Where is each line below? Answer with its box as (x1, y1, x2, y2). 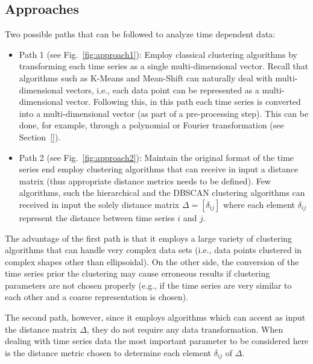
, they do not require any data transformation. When (86, 322, 283, 335)
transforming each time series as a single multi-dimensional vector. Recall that (19, 60, 309, 72)
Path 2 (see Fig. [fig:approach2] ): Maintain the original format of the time (19, 151, 294, 163)
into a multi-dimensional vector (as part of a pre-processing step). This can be (19, 107, 309, 119)
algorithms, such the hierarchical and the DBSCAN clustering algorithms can (19, 186, 305, 199)
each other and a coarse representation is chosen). (5, 290, 189, 303)
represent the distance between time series (19, 211, 175, 224)
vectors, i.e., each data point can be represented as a (65, 83, 260, 96)
